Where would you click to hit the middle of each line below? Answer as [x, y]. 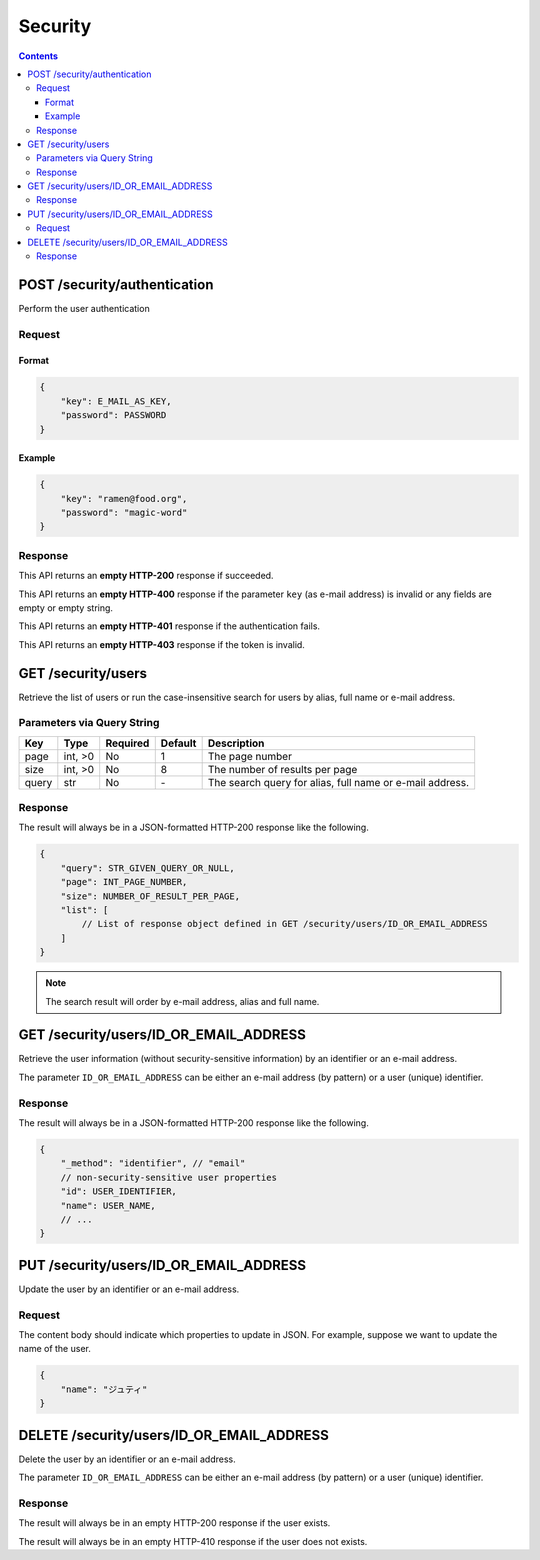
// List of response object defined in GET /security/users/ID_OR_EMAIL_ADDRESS [285, 924]
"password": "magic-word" [124, 512]
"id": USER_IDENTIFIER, [118, 1191]
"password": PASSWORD [113, 415]
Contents [38, 56]
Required [127, 743]
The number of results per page [282, 769]
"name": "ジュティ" [104, 1389]
